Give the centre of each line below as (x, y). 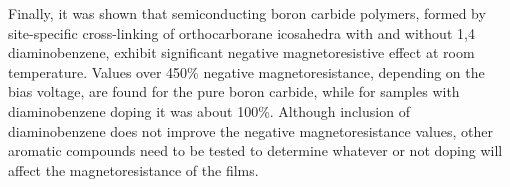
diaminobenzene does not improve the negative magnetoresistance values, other (250, 130)
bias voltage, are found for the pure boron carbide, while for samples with (234, 91)
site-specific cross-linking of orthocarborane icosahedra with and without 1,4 (241, 32)
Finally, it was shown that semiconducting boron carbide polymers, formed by (247, 13)
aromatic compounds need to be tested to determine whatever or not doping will (255, 150)
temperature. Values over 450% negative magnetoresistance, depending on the (246, 71)
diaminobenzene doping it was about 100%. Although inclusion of (209, 110)
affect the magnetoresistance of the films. (133, 169)
